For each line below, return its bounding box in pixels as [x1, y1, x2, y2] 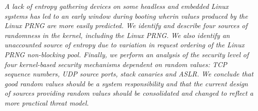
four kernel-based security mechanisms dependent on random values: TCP [4, 59, 227, 69]
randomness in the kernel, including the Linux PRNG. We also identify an [4, 30, 230, 40]
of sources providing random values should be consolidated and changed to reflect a [4, 88, 254, 98]
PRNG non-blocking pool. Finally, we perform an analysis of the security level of [4, 49, 249, 59]
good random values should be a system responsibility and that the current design [4, 78, 248, 88]
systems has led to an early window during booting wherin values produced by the [4, 10, 248, 21]
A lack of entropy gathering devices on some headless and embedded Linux [4, 1, 229, 11]
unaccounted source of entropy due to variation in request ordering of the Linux [4, 39, 245, 50]
